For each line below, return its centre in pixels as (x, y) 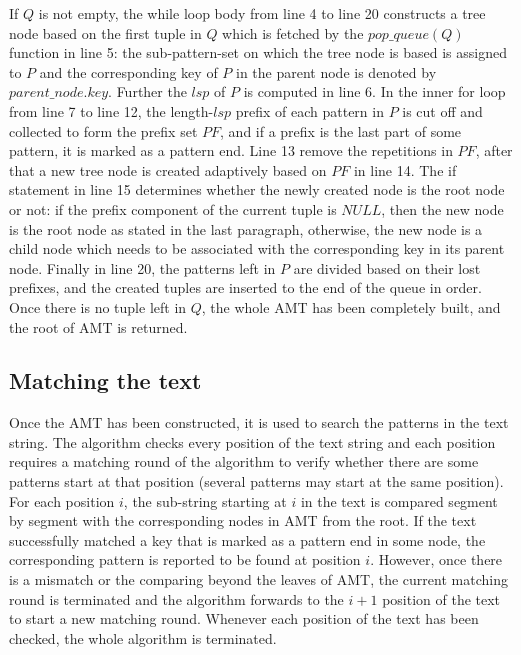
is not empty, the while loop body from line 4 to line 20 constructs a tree (262, 13)
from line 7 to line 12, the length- (111, 110)
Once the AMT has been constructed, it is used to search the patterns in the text (259, 422)
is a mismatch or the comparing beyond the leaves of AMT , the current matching (258, 579)
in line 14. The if (405, 169)
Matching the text (105, 380)
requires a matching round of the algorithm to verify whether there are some (244, 461)
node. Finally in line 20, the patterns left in (142, 267)
